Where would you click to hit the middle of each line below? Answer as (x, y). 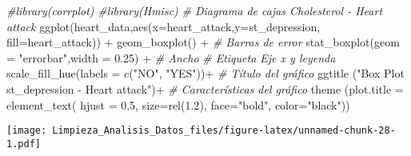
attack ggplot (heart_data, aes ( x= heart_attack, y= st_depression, (164, 26)
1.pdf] (24, 144)
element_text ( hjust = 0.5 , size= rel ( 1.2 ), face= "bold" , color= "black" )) (178, 104)
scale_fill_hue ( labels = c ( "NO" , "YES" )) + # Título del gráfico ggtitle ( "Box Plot (205, 73)
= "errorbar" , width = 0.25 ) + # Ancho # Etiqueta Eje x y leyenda (171, 57)
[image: (27, 131)
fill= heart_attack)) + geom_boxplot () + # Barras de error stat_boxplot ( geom (203, 42)
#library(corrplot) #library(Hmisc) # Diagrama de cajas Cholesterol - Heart (195, 10)
